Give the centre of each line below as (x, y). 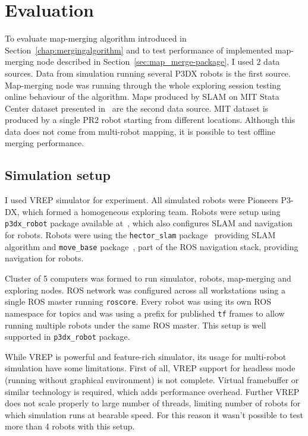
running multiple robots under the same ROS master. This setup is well (136, 325)
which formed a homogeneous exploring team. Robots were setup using (151, 211)
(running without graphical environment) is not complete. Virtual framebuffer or (152, 379)
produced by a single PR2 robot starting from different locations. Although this (150, 120)
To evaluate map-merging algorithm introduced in (96, 38)
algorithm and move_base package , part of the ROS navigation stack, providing (152, 246)
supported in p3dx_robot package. (67, 337)
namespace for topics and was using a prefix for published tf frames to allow (145, 313)
